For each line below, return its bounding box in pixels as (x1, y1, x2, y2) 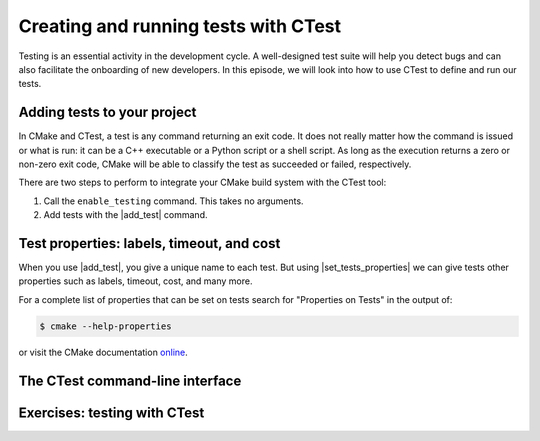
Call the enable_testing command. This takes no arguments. (43, 195, 304, 207)
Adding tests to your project (18, 104, 197, 121)
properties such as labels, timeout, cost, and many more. (18, 275, 253, 287)
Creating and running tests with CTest (18, 15, 342, 37)
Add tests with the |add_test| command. (43, 209, 208, 221)
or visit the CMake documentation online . (18, 346, 189, 358)
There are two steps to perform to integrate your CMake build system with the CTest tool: (18, 176, 387, 189)
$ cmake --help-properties (39, 320, 172, 332)
